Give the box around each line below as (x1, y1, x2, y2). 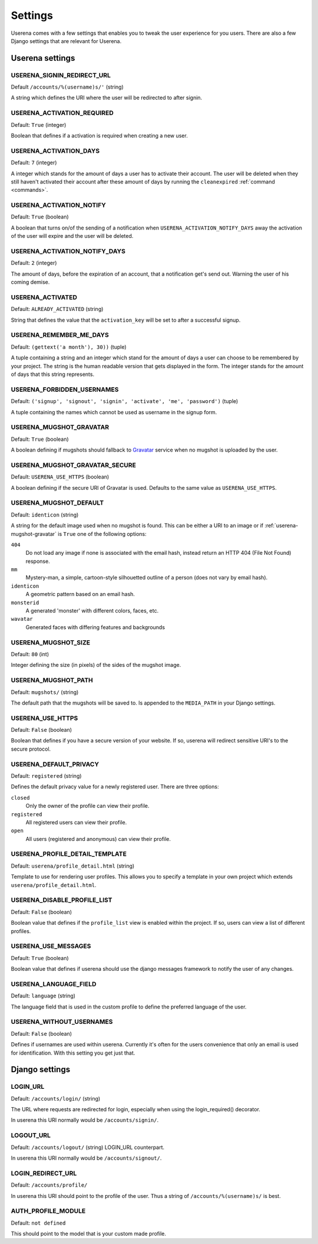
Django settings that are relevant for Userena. (11, 37, 122, 44)
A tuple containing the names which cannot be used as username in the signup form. (11, 408, 217, 415)
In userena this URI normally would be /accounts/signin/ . (11, 1117, 159, 1124)
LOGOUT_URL (11, 1131, 51, 1140)
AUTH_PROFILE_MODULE (11, 1207, 86, 1215)
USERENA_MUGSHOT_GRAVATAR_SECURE (11, 461, 137, 469)
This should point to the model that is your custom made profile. (11, 1230, 166, 1238)
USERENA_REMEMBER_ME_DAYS (11, 331, 109, 339)
